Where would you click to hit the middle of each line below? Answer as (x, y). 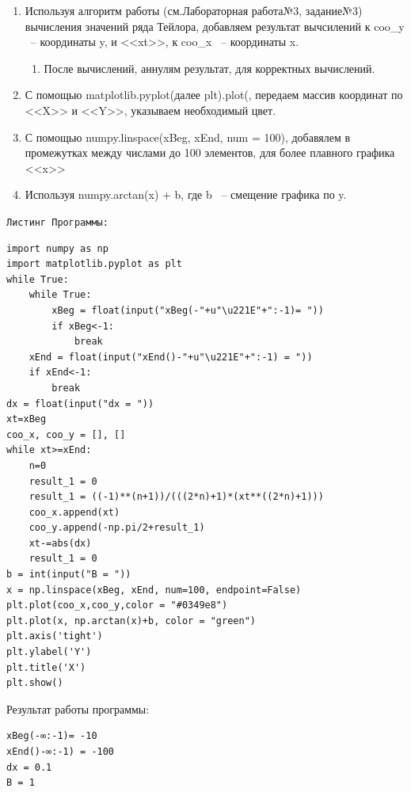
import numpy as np (57, 248)
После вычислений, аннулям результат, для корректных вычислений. (209, 68)
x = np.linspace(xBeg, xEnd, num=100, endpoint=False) (154, 590)
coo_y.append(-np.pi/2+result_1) (117, 528)
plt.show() (35, 683)
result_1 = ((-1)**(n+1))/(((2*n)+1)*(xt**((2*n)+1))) (176, 497)
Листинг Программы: (57, 222)
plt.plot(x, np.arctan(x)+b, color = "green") (131, 621)
